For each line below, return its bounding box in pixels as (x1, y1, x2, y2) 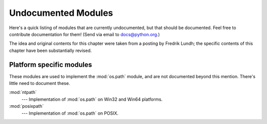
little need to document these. (9, 81, 70, 86)
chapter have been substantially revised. (9, 47, 92, 53)
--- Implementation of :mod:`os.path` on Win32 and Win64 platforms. (21, 96, 163, 102)
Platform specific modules (9, 60, 92, 69)
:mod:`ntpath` (9, 89, 37, 95)
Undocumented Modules (9, 7, 113, 18)
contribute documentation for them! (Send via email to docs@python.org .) (9, 31, 160, 37)
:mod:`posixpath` (9, 103, 44, 109)
